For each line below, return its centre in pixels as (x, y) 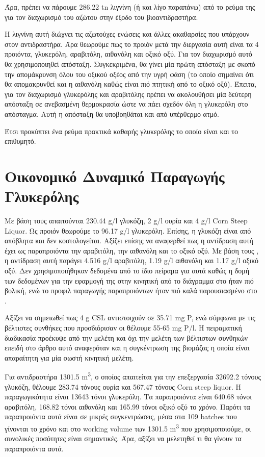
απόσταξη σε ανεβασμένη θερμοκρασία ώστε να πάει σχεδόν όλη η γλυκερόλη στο (126, 104)
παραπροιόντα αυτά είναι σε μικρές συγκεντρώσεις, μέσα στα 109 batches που (121, 416)
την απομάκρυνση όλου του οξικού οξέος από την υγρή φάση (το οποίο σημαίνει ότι (129, 74)
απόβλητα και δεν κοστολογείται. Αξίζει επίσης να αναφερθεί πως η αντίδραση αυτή (129, 240)
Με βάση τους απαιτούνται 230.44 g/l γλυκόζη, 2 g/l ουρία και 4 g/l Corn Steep (126, 221)
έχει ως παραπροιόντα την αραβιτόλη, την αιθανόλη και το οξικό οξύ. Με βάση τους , (132, 250)
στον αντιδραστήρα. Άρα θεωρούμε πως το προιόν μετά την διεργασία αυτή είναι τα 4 (132, 44)
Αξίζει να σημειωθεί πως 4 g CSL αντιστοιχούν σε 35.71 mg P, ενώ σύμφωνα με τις (130, 318)
